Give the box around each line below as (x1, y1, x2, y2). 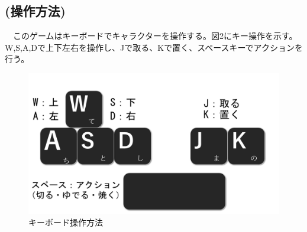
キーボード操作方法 (28, 216, 103, 228)
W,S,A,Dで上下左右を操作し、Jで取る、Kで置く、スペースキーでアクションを (5, 41, 303, 53)
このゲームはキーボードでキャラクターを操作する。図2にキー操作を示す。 (12, 30, 298, 42)
